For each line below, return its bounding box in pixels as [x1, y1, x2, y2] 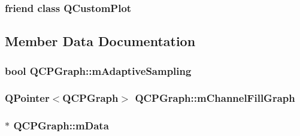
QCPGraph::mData [13, 118, 109, 133]
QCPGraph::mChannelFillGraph [135, 90, 295, 105]
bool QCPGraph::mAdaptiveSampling [5, 63, 192, 78]
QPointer [5, 90, 50, 105]
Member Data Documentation [5, 32, 196, 50]
